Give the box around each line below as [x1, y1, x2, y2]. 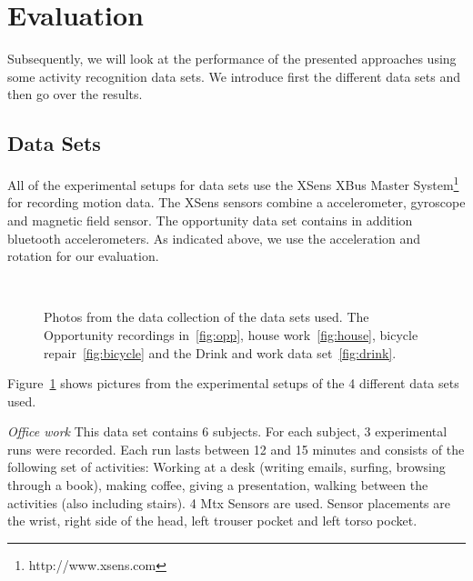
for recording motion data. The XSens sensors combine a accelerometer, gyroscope [7, 193, 466, 212]
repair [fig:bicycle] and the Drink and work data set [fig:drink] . [44, 343, 397, 362]
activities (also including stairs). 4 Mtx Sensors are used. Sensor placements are [7, 493, 450, 512]
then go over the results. [7, 85, 143, 104]
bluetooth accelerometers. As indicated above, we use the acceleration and [7, 228, 421, 247]
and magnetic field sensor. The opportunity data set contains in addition [7, 210, 413, 229]
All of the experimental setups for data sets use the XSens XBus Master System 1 [7, 173, 459, 194]
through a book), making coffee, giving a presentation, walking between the [7, 476, 428, 495]
